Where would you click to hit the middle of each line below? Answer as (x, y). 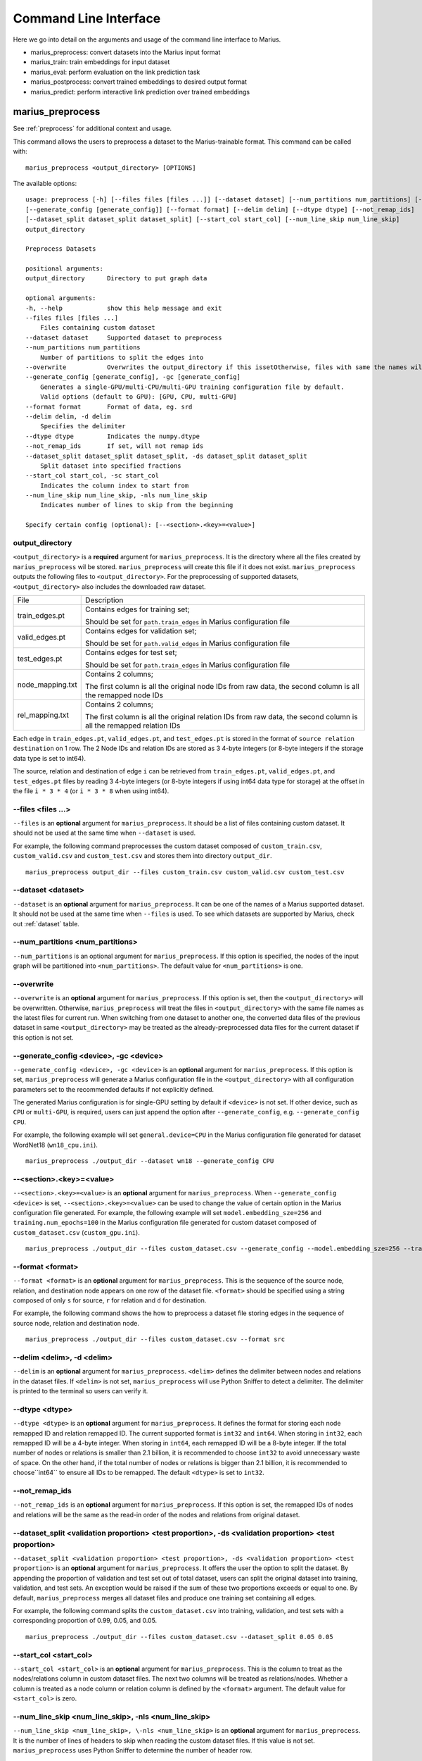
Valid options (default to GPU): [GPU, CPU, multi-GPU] (138, 397)
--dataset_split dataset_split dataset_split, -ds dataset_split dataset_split (166, 456)
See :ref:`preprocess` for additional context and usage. (92, 129)
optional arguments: (61, 298)
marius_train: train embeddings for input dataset (100, 62)
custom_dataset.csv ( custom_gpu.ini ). (76, 1232)
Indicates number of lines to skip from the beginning (136, 505)
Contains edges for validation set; (141, 630)
